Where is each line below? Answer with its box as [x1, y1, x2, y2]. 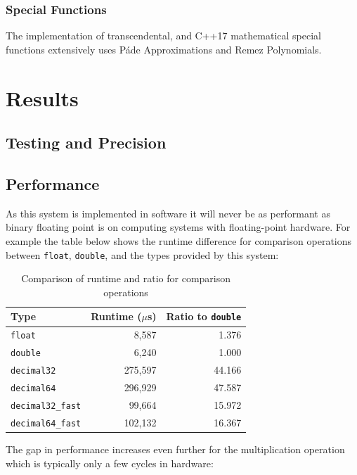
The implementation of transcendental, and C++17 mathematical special [6, 28, 321, 43]
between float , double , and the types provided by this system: [6, 247, 279, 262]
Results [6, 83, 79, 112]
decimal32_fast [11, 400, 82, 411]
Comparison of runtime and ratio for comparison [21, 271, 231, 286]
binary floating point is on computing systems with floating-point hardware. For [6, 220, 351, 234]
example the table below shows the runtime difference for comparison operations [6, 233, 352, 248]
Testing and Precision [6, 132, 167, 153]
